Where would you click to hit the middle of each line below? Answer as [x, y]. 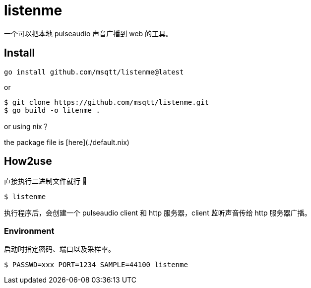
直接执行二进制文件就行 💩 [46, 181]
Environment [29, 231]
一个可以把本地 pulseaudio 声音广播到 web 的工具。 [89, 33]
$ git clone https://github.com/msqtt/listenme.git [107, 102]
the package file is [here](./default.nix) [67, 142]
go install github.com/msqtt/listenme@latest [94, 72]
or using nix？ [27, 126]
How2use [28, 161]
